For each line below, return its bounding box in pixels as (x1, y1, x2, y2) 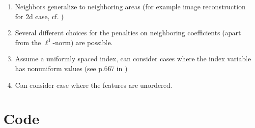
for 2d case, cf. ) (15, 11, 64, 21)
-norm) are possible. (53, 37, 113, 47)
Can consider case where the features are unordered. (15, 79, 172, 90)
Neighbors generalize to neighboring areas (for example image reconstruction (15, 1, 246, 11)
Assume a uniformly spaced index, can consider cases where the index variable (15, 53, 251, 64)
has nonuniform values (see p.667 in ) (15, 63, 128, 73)
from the (15, 37, 41, 47)
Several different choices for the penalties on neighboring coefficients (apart (15, 27, 241, 38)
